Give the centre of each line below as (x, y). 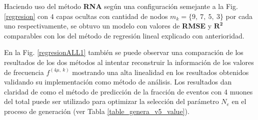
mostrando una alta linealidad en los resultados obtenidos (160, 72)
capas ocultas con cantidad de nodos (112, 16)
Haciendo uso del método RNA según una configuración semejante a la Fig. (121, 6)
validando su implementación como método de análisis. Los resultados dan (118, 82)
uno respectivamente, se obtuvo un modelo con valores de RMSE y (108, 26)
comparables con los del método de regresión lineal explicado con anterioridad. (124, 35)
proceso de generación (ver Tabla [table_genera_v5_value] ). (97, 111)
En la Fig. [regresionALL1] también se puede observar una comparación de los (124, 52)
